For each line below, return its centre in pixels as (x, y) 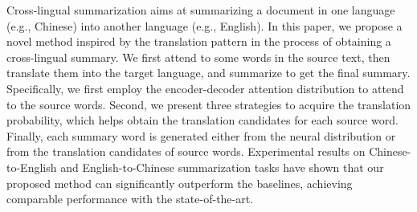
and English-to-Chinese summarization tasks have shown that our (222, 167)
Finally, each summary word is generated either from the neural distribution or (201, 135)
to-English (32, 167)
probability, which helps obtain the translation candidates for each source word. (202, 120)
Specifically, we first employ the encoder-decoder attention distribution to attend (205, 88)
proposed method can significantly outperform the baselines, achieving (180, 183)
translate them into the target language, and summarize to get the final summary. (208, 73)
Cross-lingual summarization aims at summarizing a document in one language (201, 10)
